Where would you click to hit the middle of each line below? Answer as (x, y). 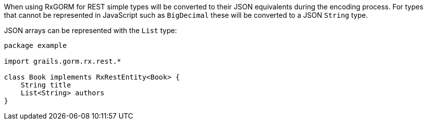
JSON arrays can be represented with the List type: (91, 30)
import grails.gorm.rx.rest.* (63, 61)
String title (46, 85)
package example (36, 45)
